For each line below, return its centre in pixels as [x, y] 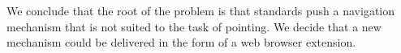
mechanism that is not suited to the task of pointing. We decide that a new [194, 26]
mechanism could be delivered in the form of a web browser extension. [181, 42]
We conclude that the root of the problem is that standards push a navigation [201, 10]
